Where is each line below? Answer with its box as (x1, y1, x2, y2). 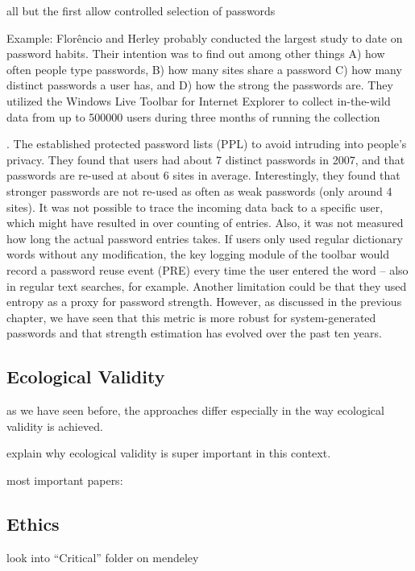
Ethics (6, 511, 60, 536)
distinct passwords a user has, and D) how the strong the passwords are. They (6, 77, 393, 93)
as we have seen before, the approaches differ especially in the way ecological (6, 402, 384, 419)
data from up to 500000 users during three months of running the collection (6, 108, 380, 125)
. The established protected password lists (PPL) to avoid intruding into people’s (6, 135, 407, 152)
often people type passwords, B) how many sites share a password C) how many (6, 60, 402, 77)
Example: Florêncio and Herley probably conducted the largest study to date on (6, 29, 403, 46)
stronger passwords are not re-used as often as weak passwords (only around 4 (6, 182, 392, 199)
